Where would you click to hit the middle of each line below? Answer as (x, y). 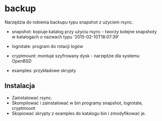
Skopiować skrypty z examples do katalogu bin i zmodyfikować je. (79, 113)
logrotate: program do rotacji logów (47, 46)
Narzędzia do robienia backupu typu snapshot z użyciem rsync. (69, 22)
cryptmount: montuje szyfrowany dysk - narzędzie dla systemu (76, 56)
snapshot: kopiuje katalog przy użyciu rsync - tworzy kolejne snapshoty (84, 31)
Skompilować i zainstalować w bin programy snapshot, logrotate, (77, 103)
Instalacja (20, 86)
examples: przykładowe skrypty (44, 70)
